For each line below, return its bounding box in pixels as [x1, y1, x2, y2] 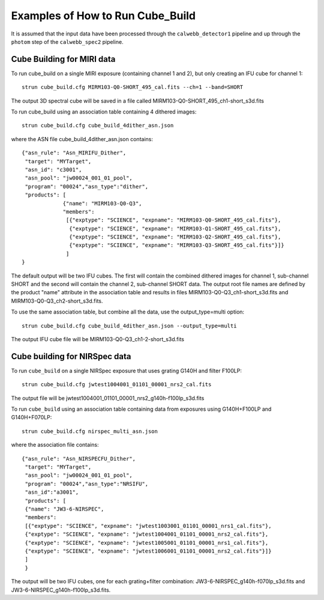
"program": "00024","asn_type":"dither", [25, 183, 149, 190]
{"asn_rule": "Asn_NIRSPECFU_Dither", [22, 455, 136, 462]
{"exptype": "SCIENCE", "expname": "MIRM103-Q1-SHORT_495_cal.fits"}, [69, 225, 281, 232]
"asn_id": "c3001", [25, 166, 82, 173]
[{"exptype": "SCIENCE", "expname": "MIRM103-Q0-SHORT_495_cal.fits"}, [66, 217, 281, 223]
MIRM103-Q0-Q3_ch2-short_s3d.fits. [11, 297, 103, 305]
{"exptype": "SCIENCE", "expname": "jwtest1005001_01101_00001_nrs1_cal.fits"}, [25, 539, 269, 546]
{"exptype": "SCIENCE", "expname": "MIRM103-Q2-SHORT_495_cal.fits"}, [69, 234, 281, 240]
